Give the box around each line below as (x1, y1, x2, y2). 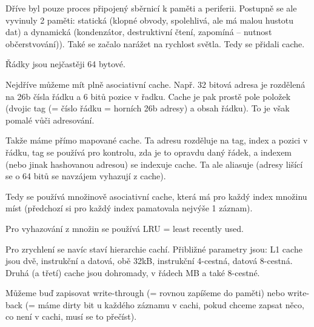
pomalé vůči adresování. (5, 113, 95, 126)
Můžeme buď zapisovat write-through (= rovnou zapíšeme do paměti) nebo (5, 286, 285, 299)
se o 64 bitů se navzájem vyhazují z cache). (5, 170, 166, 182)
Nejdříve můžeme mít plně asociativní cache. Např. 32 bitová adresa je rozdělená (5, 78, 306, 90)
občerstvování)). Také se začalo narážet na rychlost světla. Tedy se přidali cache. (5, 37, 305, 50)
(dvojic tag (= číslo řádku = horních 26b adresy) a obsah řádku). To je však (5, 102, 290, 114)
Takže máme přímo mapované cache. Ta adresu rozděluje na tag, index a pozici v (5, 134, 308, 147)
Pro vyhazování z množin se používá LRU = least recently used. (5, 222, 244, 234)
